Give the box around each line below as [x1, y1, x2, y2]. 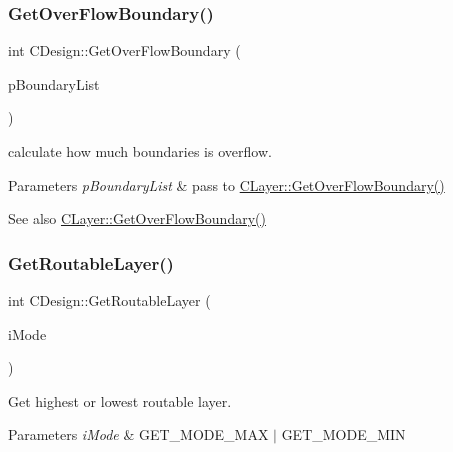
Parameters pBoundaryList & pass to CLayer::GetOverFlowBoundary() [8, 174, 445, 195]
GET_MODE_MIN [281, 424, 406, 445]
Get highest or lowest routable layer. [8, 390, 232, 411]
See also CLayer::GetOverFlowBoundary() [8, 208, 266, 229]
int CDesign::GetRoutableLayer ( [8, 290, 211, 310]
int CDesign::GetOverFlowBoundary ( [8, 40, 241, 61]
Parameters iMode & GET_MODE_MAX [8, 424, 269, 445]
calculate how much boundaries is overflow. [8, 141, 272, 161]
